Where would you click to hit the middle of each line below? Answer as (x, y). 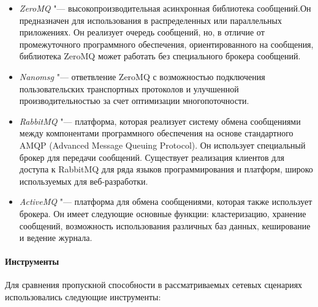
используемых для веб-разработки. (84, 181)
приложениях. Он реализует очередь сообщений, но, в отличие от (142, 32)
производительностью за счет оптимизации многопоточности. (134, 101)
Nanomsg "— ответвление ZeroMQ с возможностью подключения (142, 76)
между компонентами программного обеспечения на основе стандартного (156, 133)
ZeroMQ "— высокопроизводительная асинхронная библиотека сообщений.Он (165, 8)
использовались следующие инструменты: (83, 297)
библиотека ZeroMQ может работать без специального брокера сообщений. (160, 56)
